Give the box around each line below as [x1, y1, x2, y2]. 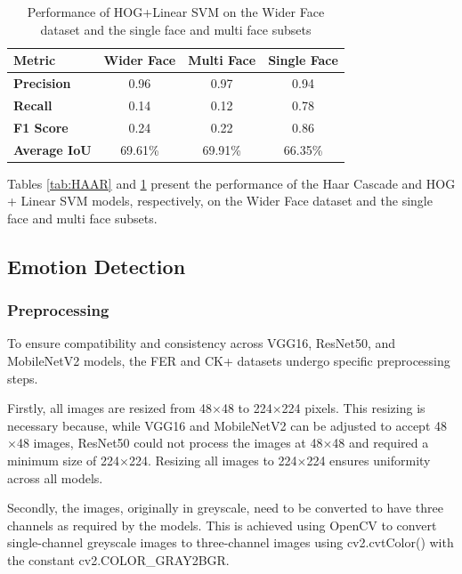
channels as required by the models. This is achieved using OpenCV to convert [7, 515, 437, 534]
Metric [13, 51, 56, 69]
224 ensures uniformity [306, 451, 431, 469]
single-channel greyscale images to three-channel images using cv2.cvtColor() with [7, 533, 454, 552]
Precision [13, 74, 71, 93]
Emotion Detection [7, 252, 186, 279]
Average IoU [13, 140, 92, 158]
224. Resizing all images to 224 [128, 451, 297, 469]
